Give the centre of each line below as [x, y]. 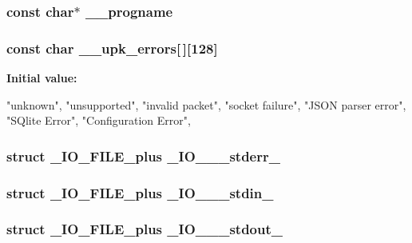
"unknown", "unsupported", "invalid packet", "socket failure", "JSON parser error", [206, 104]
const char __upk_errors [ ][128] [112, 48]
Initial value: [42, 78]
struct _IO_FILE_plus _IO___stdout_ [145, 229]
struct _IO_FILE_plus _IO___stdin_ [140, 192]
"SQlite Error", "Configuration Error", [99, 120]
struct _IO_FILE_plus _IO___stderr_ [143, 155]
